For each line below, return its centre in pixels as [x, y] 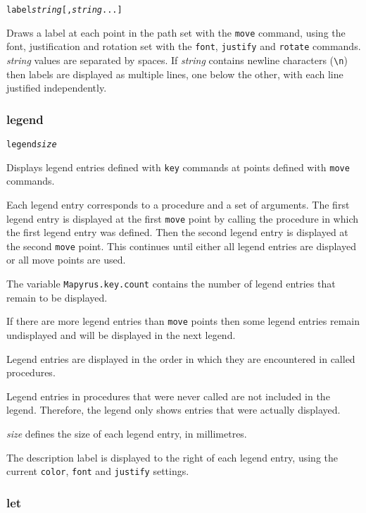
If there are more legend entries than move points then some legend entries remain [183, 321]
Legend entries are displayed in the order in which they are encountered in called [181, 358]
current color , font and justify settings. [98, 471]
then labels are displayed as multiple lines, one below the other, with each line [175, 74]
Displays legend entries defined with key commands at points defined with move [178, 167]
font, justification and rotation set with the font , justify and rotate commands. [184, 46]
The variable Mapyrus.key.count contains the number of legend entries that [171, 284]
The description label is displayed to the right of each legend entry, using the [172, 457]
